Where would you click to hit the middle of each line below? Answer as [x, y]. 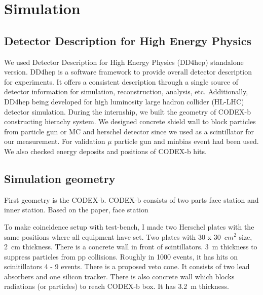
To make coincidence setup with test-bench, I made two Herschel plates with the [129, 226]
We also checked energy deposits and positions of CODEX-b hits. [105, 151]
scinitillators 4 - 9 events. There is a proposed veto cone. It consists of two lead [127, 266]
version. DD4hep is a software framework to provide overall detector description [128, 72]
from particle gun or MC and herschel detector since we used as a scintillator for [129, 131]
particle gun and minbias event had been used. [186, 141]
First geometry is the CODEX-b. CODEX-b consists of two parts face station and [131, 199]
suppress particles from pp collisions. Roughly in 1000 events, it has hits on [121, 256]
